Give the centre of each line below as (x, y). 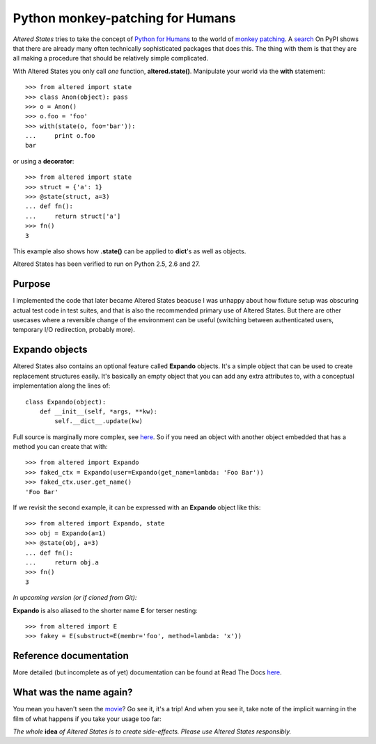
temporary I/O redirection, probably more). (74, 330)
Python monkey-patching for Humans (124, 18)
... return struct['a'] (73, 216)
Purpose (32, 284)
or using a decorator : (44, 161)
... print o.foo (60, 136)
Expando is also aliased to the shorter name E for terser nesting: (105, 610)
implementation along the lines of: (62, 386)
